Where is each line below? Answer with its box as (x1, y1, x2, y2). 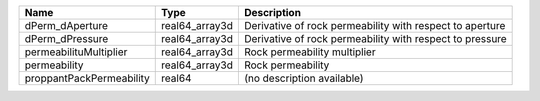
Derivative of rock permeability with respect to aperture (243, 19, 506, 32)
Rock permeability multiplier (243, 45, 376, 59)
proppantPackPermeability (24, 71, 150, 85)
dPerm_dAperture (24, 19, 109, 32)
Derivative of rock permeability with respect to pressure (243, 32, 507, 45)
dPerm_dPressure (24, 32, 109, 45)
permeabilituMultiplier (24, 45, 128, 59)
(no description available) (243, 71, 364, 85)
